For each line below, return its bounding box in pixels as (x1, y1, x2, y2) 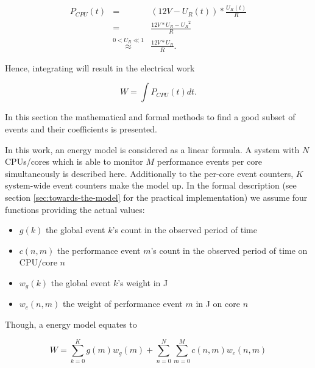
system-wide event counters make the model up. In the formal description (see (5, 179, 297, 192)
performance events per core (157, 155, 262, 168)
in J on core (196, 297, 240, 310)
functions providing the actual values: (5, 203, 145, 215)
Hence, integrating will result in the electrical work (5, 61, 195, 74)
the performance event (57, 244, 141, 256)
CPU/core (19, 256, 57, 269)
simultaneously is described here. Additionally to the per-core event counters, (5, 167, 294, 179)
